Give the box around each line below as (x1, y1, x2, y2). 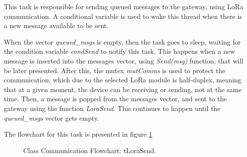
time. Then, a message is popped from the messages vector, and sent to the (4, 94, 227, 104)
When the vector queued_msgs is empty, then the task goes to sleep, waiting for (4, 36, 241, 47)
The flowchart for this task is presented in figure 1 (4, 129, 152, 139)
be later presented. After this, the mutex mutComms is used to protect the (4, 65, 225, 75)
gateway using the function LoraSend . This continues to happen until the (4, 103, 220, 113)
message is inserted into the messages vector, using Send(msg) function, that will (4, 55, 244, 65)
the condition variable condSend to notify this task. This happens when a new (4, 46, 235, 56)
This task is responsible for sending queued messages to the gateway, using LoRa (4, 1, 244, 11)
